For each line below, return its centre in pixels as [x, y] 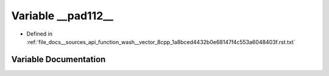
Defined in [40, 34]
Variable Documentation [58, 59]
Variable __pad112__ [62, 16]
